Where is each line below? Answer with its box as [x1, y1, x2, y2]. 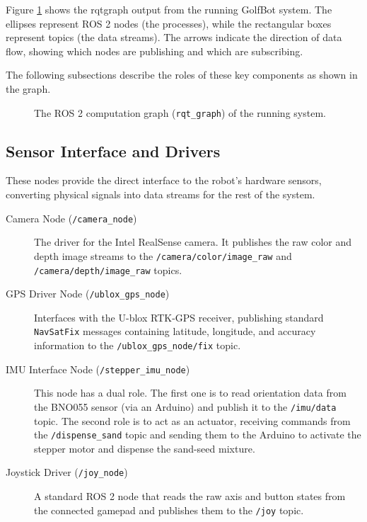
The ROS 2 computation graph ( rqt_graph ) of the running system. [34, 105, 326, 120]
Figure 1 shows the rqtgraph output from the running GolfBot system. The [6, 2, 332, 16]
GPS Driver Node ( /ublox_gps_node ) [6, 286, 170, 301]
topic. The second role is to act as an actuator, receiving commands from [34, 413, 351, 428]
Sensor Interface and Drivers [6, 140, 221, 161]
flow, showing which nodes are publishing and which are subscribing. [6, 43, 303, 58]
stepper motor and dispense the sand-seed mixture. [34, 441, 255, 455]
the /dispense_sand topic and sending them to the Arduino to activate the [34, 427, 361, 442]
